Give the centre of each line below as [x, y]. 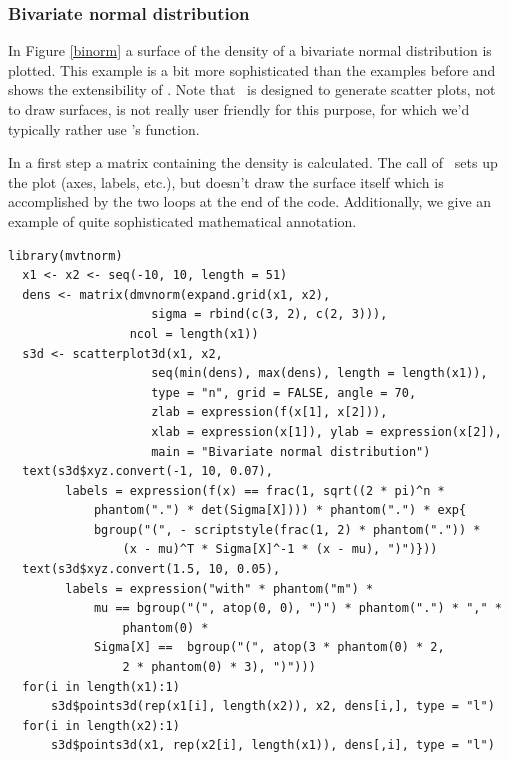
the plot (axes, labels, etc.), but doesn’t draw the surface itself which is [226, 181]
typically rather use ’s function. [104, 128]
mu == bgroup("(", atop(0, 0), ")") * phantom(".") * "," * [297, 608]
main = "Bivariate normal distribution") [291, 451]
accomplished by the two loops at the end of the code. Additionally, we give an [250, 201]
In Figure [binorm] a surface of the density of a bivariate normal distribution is [250, 50]
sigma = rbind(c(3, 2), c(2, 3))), [269, 314]
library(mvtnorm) [65, 255]
